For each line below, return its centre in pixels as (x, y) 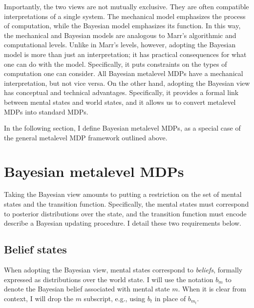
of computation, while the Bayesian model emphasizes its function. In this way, (122, 26)
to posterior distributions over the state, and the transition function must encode (125, 213)
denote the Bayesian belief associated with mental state (87, 289)
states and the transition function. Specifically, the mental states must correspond (127, 204)
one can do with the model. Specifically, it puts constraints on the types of (116, 64)
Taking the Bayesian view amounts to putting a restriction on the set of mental (123, 194)
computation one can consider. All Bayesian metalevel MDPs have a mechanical (124, 73)
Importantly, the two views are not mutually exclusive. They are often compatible (127, 6)
